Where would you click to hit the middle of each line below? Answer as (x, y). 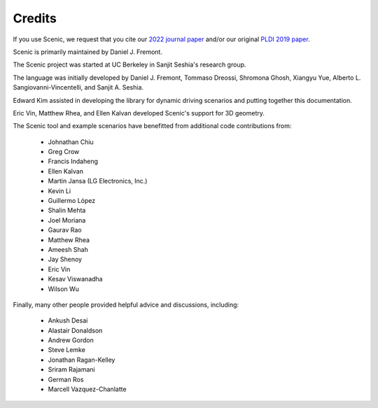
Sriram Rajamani (71, 370)
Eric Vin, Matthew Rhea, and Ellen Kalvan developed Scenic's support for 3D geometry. (139, 113)
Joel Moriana (67, 220)
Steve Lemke (66, 350)
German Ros (66, 379)
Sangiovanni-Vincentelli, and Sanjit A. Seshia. (78, 87)
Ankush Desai (68, 321)
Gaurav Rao (65, 230)
